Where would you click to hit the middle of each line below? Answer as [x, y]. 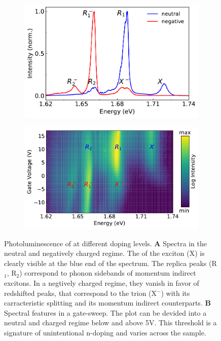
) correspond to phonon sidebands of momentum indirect [108, 273]
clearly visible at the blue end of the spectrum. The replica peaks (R [110, 263]
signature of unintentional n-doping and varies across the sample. [105, 332]
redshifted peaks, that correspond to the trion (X [81, 293]
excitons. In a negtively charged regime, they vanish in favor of [102, 282]
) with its [175, 293]
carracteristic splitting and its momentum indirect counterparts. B [107, 303]
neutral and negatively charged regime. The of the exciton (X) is [104, 253]
